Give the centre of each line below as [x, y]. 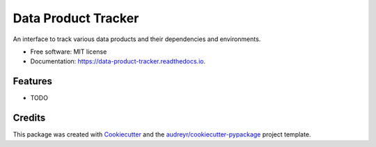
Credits [29, 118]
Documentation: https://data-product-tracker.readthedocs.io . [118, 61]
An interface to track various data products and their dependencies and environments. [137, 39]
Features [32, 81]
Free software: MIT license [69, 52]
